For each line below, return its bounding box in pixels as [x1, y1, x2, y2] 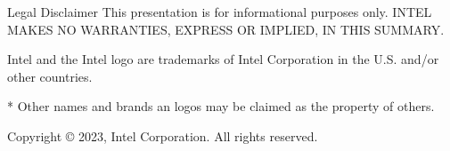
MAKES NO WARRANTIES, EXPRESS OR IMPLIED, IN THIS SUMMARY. [7, 20, 445, 38]
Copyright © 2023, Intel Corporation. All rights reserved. [7, 126, 318, 145]
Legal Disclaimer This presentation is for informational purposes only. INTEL [7, 3, 432, 20]
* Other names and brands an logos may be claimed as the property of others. [7, 97, 435, 115]
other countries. [7, 67, 93, 85]
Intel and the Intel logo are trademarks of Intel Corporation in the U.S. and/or [7, 50, 439, 68]
